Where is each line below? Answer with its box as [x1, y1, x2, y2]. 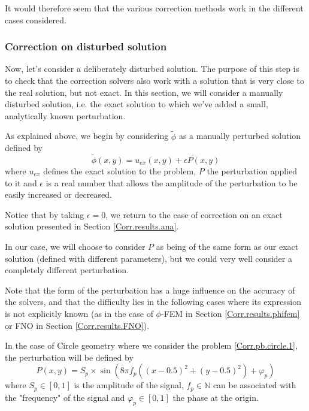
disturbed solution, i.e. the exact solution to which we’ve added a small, [5, 98, 268, 110]
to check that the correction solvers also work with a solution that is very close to [5, 74, 304, 86]
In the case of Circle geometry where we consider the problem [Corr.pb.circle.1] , [5, 339, 298, 352]
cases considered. [5, 13, 66, 26]
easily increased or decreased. [5, 188, 112, 201]
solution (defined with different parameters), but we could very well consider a [5, 252, 292, 264]
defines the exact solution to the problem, [43, 165, 196, 177]
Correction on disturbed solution [5, 39, 167, 54]
